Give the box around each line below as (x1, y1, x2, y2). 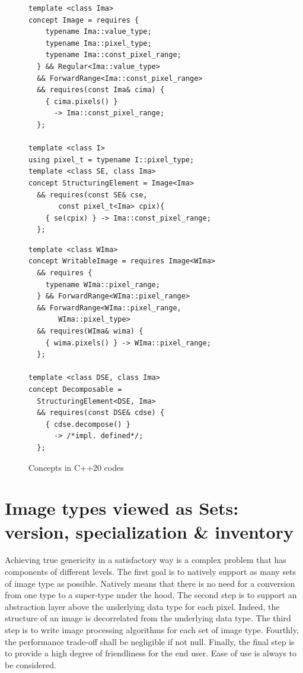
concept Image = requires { (28, 15, 139, 24)
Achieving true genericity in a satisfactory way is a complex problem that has (5, 554, 286, 566)
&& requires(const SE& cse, (37, 190, 148, 199)
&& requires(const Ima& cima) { (37, 86, 165, 95)
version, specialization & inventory (5, 519, 294, 543)
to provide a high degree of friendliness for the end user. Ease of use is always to (5, 647, 297, 659)
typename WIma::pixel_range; (45, 280, 160, 289)
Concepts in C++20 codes (28, 461, 124, 473)
